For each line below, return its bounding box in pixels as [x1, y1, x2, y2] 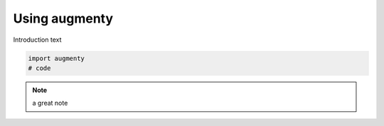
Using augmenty [13, 11, 114, 26]
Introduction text [13, 35, 62, 44]
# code [28, 64, 51, 72]
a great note [32, 99, 68, 108]
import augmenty [28, 54, 85, 62]
